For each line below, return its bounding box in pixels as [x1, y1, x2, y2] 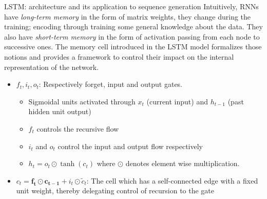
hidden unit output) [28, 106, 91, 117]
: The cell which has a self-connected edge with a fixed [86, 175, 258, 186]
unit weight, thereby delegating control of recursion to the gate [16, 185, 215, 196]
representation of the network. [4, 61, 99, 72]
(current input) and [146, 96, 208, 106]
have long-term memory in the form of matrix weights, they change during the [4, 11, 251, 22]
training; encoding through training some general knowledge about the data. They [4, 21, 263, 32]
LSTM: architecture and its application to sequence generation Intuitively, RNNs [4, 1, 259, 11]
